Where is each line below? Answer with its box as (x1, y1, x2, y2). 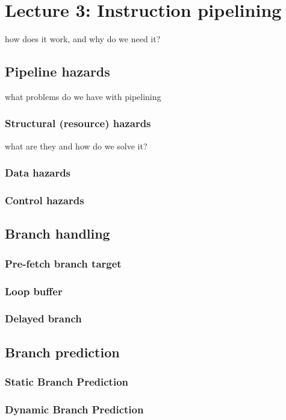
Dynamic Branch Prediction (5, 401, 144, 416)
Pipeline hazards (5, 62, 110, 81)
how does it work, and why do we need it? (5, 33, 161, 45)
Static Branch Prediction (5, 374, 129, 389)
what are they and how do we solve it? (5, 139, 148, 152)
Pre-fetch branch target (5, 255, 122, 271)
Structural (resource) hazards (5, 116, 151, 131)
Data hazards (5, 165, 71, 180)
